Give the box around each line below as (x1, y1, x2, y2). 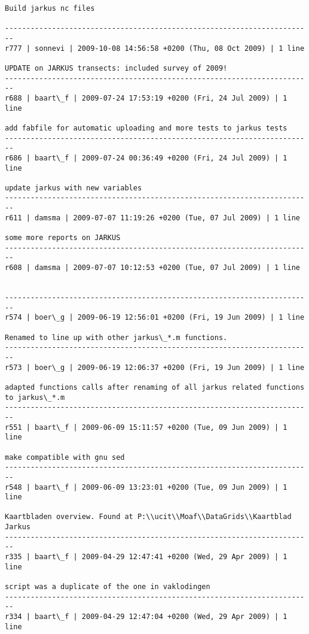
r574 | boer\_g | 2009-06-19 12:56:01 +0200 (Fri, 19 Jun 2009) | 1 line (5, 313, 305, 322)
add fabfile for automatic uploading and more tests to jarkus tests (5, 123, 287, 132)
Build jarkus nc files (5, 4, 95, 13)
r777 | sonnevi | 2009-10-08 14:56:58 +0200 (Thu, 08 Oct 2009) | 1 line (5, 44, 305, 53)
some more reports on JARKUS (5, 233, 121, 242)
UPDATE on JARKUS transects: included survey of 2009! (5, 63, 228, 72)
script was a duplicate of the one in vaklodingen (5, 583, 210, 591)
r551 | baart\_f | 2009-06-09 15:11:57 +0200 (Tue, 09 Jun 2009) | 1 (5, 423, 287, 432)
